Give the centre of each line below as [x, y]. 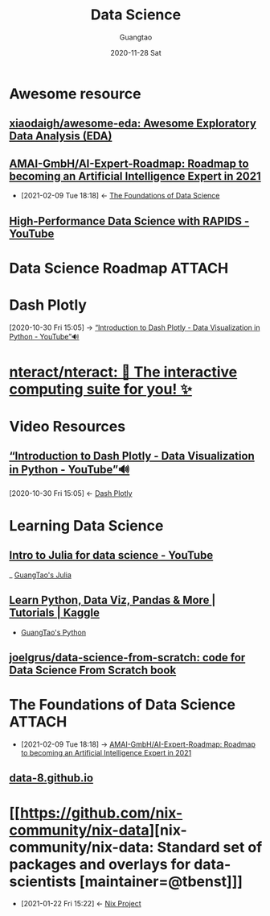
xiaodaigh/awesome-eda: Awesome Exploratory [133, 124]
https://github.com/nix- [101, 813]
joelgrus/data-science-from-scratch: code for [127, 658]
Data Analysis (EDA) [61, 136]
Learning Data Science [86, 526]
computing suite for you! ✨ [100, 389]
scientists [43, 881]
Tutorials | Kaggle [54, 613]
